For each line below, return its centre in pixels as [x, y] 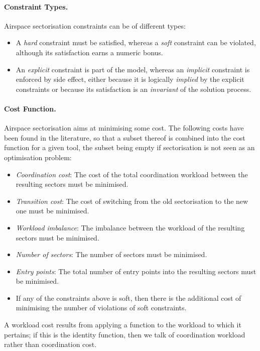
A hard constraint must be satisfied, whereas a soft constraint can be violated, [136, 42]
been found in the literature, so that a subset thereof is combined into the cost [125, 137]
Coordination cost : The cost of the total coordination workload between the [132, 174]
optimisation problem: [38, 157]
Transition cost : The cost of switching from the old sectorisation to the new [132, 201]
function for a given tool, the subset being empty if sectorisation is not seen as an [129, 147]
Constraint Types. [36, 6]
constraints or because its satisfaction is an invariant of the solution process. [134, 89]
